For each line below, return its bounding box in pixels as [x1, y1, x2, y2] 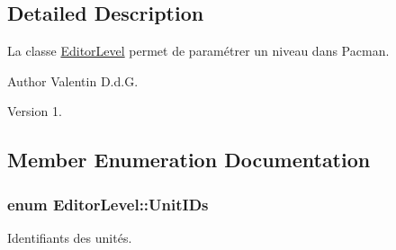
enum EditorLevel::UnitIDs [7, 192, 209, 215]
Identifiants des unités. [7, 228, 132, 246]
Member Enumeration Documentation [7, 146, 371, 174]
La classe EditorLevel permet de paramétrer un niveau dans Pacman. [7, 41, 390, 60]
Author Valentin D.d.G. [7, 71, 139, 90]
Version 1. [7, 102, 62, 121]
